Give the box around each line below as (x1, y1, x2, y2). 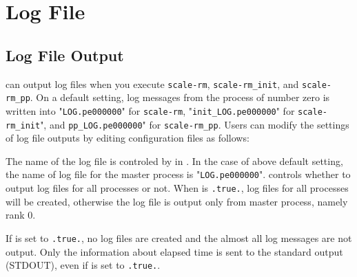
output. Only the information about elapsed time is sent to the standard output (6, 244, 343, 258)
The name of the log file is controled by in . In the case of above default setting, (6, 153, 343, 168)
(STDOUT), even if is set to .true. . (6, 258, 161, 272)
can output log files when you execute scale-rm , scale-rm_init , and (6, 76, 299, 91)
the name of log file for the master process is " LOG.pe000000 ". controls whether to (6, 167, 351, 181)
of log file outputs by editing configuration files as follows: (6, 131, 249, 145)
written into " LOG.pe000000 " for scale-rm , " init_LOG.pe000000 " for (6, 103, 295, 118)
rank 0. (6, 208, 36, 222)
